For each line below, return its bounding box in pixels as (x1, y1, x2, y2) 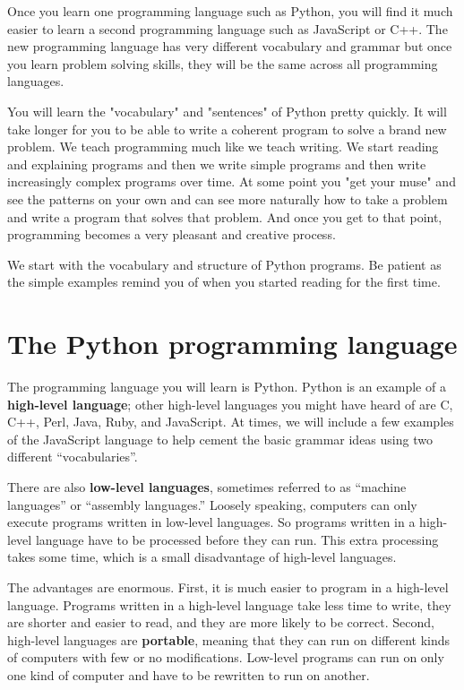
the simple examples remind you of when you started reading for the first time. (7, 272, 441, 291)
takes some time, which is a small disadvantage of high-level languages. (7, 548, 397, 566)
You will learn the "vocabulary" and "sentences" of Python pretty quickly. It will (7, 101, 447, 120)
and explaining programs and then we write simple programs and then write (7, 154, 426, 173)
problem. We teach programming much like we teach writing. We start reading (7, 137, 439, 156)
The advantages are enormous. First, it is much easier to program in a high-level (7, 577, 449, 596)
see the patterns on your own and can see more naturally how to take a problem (7, 189, 448, 208)
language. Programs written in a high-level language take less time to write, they (7, 595, 451, 614)
